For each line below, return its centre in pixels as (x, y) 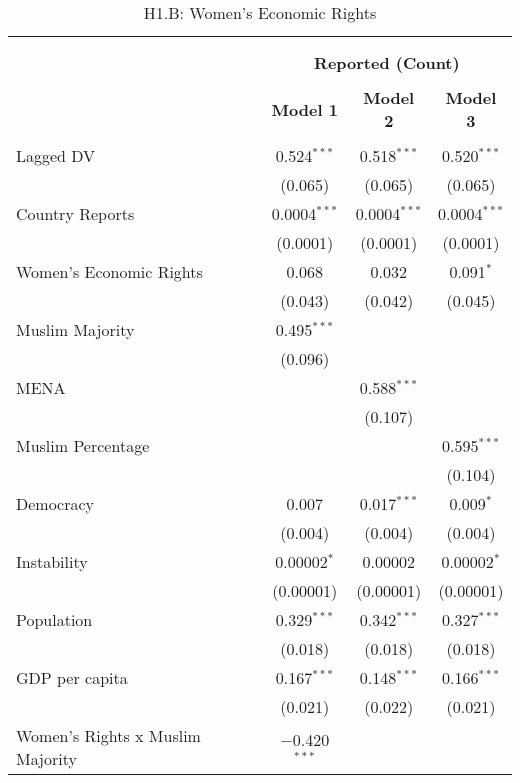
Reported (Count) (387, 62)
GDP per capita (72, 677)
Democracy (55, 503)
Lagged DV (56, 155)
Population (54, 619)
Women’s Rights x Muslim (108, 735)
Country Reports (75, 213)
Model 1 (304, 109)
